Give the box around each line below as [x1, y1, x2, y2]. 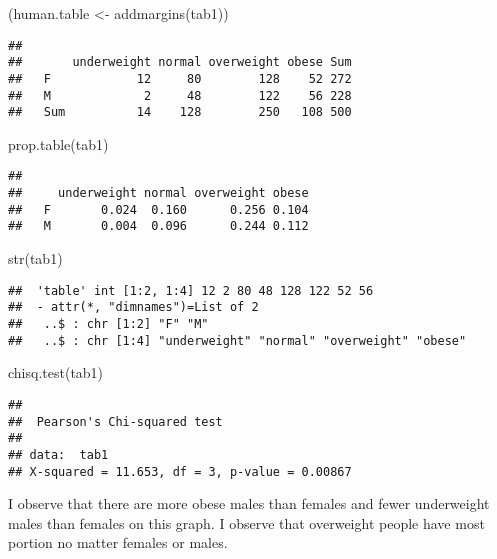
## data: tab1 [8, 447, 109, 462]
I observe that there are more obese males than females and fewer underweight [8, 493, 490, 514]
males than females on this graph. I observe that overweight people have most [8, 512, 485, 533]
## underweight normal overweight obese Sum [8, 55, 352, 70]
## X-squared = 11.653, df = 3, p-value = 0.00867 [8, 464, 352, 479]
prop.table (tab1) [8, 133, 109, 154]
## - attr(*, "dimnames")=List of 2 [8, 300, 259, 315]
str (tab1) [8, 248, 63, 269]
